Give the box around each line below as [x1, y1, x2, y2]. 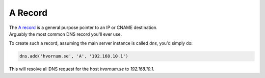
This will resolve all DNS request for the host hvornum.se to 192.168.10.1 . [9, 66, 155, 72]
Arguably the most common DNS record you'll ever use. [9, 31, 122, 37]
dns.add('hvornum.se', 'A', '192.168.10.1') [19, 53, 129, 59]
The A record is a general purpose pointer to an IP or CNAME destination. [9, 25, 158, 30]
